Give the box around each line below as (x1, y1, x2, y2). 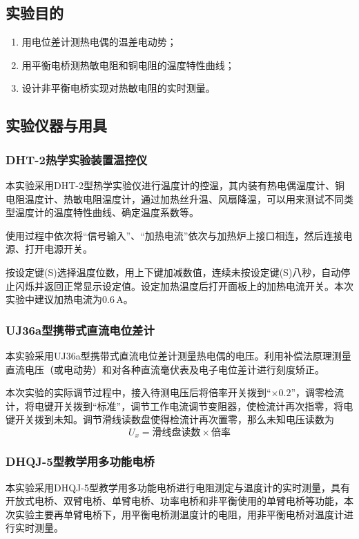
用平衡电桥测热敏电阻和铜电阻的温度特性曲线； (21, 57, 235, 72)
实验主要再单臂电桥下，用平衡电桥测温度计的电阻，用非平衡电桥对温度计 (14, 507, 344, 521)
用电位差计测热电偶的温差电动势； (21, 35, 177, 49)
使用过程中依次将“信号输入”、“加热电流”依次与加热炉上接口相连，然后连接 (6, 228, 343, 242)
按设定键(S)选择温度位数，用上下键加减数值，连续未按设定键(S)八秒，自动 (6, 264, 341, 279)
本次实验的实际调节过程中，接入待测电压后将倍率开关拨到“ (6, 385, 271, 400)
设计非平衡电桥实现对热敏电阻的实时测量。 (21, 81, 215, 95)
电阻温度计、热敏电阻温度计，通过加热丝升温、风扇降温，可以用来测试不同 (6, 191, 344, 206)
